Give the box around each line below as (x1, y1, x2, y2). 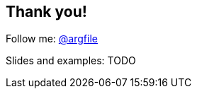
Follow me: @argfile (6, 33, 98, 45)
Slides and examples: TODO (6, 54, 136, 67)
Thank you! (6, 3, 87, 20)
